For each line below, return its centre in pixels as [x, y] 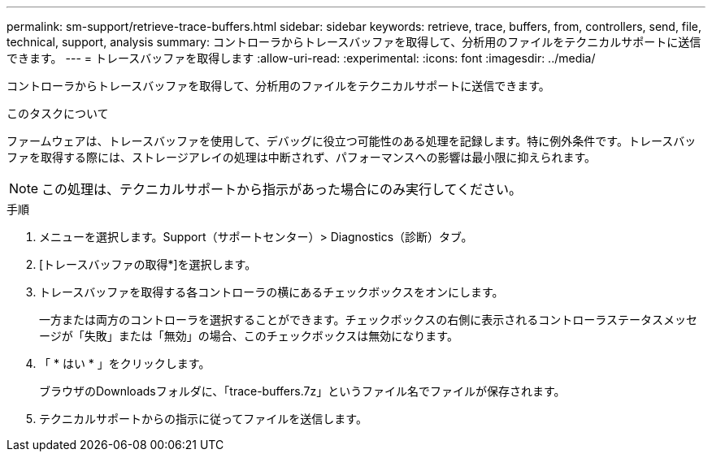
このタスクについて [58, 113]
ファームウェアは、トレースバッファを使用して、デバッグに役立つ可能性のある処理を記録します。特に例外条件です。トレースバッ [352, 141]
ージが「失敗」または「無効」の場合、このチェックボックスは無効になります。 [249, 336]
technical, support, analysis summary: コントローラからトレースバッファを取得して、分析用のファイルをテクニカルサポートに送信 [354, 42]
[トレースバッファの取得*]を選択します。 [148, 264]
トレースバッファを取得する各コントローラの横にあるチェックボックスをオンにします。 [271, 292]
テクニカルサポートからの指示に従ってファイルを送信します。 [203, 419]
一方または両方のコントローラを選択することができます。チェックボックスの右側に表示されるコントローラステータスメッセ [368, 320]
